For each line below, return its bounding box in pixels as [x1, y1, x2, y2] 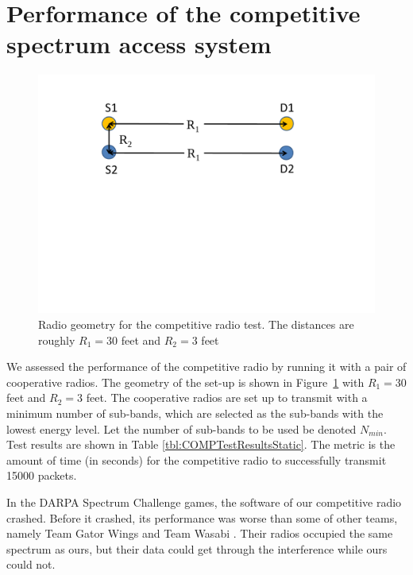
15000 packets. [6, 467, 77, 484]
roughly [38, 331, 75, 348]
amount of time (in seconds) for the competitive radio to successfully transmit [6, 451, 387, 468]
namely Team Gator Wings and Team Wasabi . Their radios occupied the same [6, 525, 393, 542]
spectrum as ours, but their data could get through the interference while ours [6, 540, 388, 557]
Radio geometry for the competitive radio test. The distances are [38, 315, 354, 332]
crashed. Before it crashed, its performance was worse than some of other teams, [6, 509, 398, 526]
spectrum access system [6, 28, 272, 60]
